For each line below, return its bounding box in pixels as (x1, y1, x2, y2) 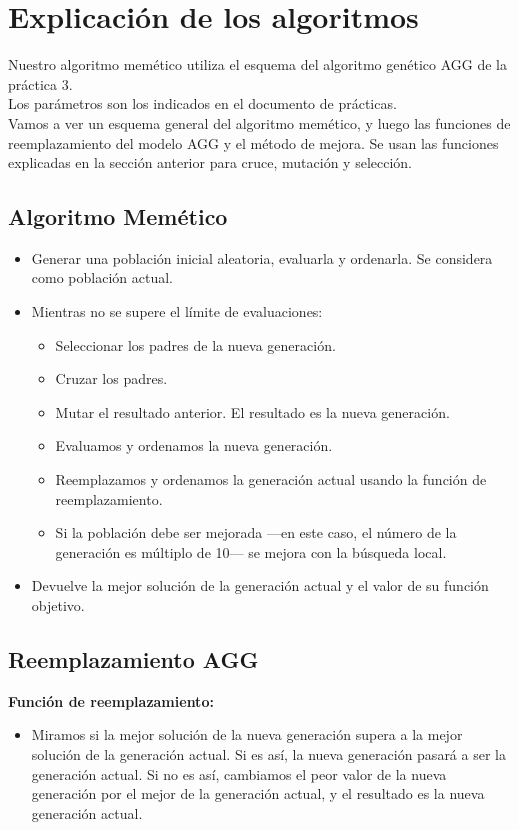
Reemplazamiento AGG (8, 644, 259, 674)
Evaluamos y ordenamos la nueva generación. (55, 435, 333, 456)
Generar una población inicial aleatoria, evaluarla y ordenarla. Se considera (31, 247, 493, 268)
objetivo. (31, 595, 85, 616)
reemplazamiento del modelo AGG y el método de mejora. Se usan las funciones (8, 132, 499, 153)
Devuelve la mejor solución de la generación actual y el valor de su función (31, 575, 489, 596)
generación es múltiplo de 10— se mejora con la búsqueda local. (55, 541, 447, 562)
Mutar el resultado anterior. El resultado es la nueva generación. (55, 401, 450, 422)
